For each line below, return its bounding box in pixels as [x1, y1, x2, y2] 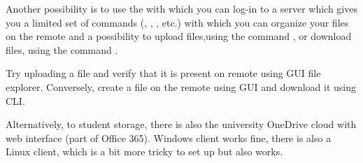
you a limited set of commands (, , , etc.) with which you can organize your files [6, 15, 349, 29]
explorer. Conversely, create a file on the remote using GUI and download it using [6, 79, 357, 94]
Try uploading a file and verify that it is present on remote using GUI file [6, 66, 321, 80]
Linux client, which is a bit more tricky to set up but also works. [6, 144, 283, 159]
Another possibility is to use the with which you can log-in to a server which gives [6, 1, 357, 15]
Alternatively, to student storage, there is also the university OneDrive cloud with [6, 117, 357, 132]
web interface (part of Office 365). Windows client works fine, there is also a [6, 130, 332, 145]
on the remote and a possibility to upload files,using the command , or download [6, 29, 352, 43]
